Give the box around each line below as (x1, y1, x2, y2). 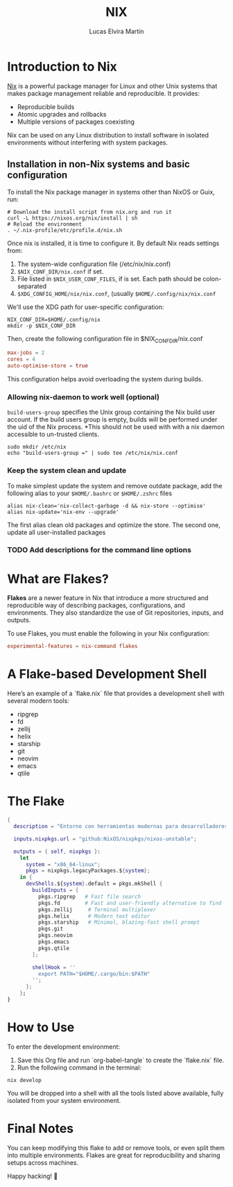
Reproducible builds (17, 102, 75, 111)
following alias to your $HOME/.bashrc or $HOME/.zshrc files (7, 489, 172, 497)
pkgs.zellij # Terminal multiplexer (37, 906, 157, 913)
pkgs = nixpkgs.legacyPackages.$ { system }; (25, 868, 150, 874)
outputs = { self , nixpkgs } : (13, 848, 101, 855)
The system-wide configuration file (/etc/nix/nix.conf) (17, 260, 171, 268)
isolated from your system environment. (7, 1096, 121, 1104)
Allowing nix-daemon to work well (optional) (7, 392, 159, 401)
